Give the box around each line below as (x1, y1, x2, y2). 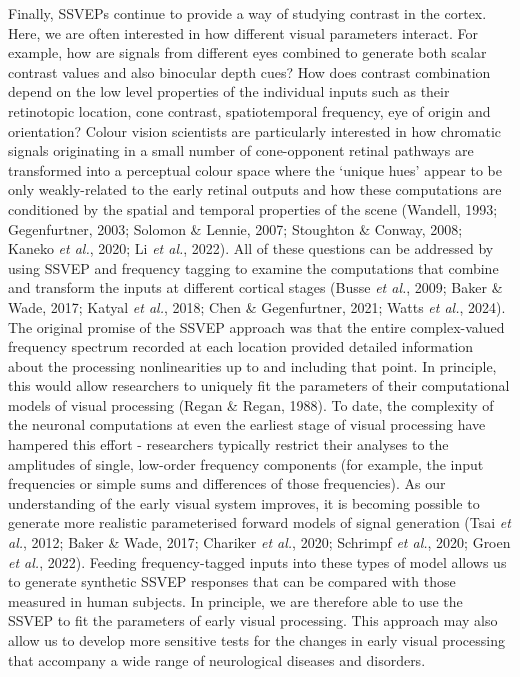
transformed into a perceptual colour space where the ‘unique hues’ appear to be (8, 159, 502, 180)
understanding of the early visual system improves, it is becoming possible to (8, 492, 480, 513)
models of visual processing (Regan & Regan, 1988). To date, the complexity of (8, 394, 494, 415)
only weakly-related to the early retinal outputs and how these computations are (8, 179, 502, 200)
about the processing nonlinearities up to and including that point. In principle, (8, 355, 497, 376)
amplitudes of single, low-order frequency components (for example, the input (8, 453, 484, 474)
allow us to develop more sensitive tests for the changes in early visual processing (8, 630, 506, 650)
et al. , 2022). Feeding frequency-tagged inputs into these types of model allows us (8, 551, 507, 572)
